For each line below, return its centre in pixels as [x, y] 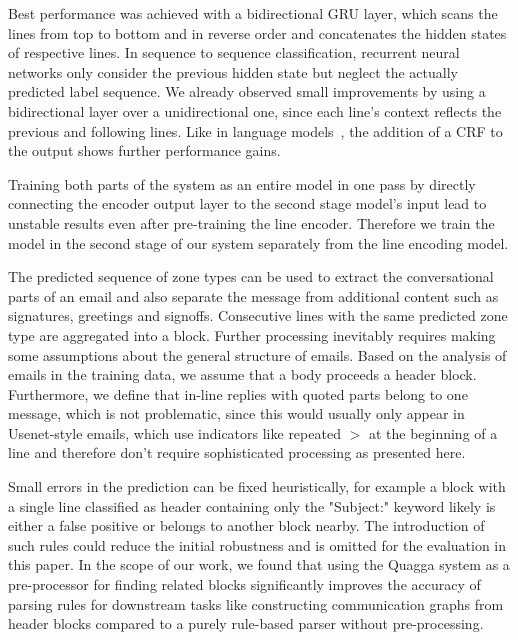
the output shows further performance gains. [144, 150]
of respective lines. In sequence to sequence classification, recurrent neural [234, 52]
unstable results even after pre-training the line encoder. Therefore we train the [251, 222]
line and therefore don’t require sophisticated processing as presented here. [237, 452]
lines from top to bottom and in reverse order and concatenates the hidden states [257, 32]
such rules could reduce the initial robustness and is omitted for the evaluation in [257, 544]
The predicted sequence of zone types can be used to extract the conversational [251, 276]
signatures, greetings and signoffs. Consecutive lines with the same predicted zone [258, 315]
